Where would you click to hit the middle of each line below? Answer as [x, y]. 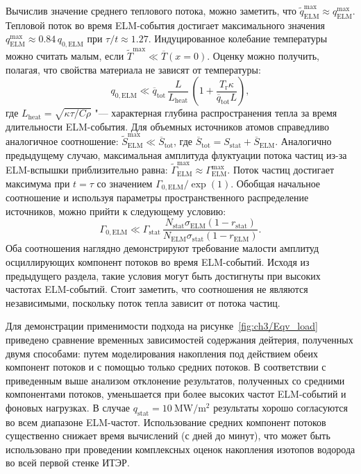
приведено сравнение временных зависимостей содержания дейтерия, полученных [179, 339]
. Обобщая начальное [276, 183]
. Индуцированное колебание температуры [238, 39]
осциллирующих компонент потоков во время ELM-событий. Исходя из [158, 261]
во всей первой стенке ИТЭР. [68, 463]
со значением [125, 183]
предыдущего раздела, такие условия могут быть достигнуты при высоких [163, 275]
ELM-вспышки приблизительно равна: [87, 170]
